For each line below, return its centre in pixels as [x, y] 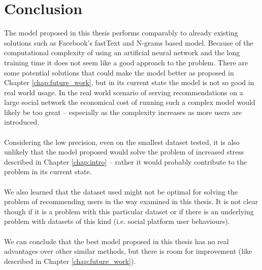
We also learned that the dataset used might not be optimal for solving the [121, 191]
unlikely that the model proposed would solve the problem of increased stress [124, 152]
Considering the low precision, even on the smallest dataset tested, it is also [122, 142]
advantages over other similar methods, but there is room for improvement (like [128, 251]
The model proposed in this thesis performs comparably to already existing [121, 33]
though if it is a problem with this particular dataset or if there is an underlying [129, 211]
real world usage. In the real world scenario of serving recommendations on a [124, 92]
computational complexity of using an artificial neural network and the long [122, 52]
